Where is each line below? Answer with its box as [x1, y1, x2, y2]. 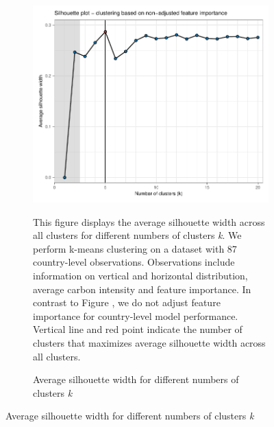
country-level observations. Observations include [33, 255, 235, 269]
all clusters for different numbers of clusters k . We [33, 228, 242, 242]
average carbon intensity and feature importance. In [33, 281, 251, 296]
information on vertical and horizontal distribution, [33, 268, 248, 283]
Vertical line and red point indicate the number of [33, 322, 242, 336]
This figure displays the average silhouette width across [33, 214, 265, 229]
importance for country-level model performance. [33, 308, 238, 323]
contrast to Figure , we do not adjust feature [33, 295, 221, 310]
